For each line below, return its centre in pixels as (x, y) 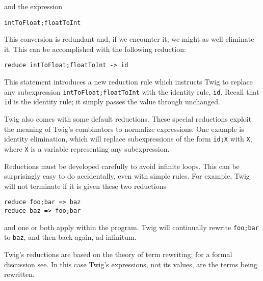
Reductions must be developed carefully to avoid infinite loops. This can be (122, 166)
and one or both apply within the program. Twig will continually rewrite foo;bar (131, 227)
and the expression (33, 6)
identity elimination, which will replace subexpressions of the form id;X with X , (128, 139)
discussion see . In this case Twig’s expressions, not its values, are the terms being (131, 264)
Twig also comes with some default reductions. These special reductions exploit (128, 119)
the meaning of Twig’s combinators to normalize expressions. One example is (124, 129)
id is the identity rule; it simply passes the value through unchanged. (112, 102)
